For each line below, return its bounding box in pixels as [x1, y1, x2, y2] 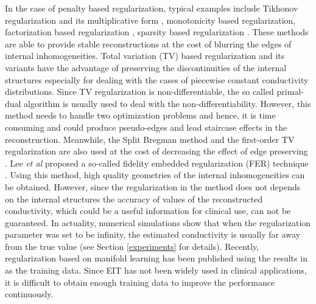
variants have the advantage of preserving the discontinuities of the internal [5, 61, 287, 74]
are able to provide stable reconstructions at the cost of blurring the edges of [5, 37, 292, 50]
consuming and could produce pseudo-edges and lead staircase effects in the [5, 120, 287, 133]
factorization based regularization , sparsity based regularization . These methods [5, 26, 309, 38]
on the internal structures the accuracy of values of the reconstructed [5, 192, 263, 205]
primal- [276, 85, 304, 98]
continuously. [5, 288, 54, 300]
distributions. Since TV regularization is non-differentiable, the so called [5, 85, 274, 98]
